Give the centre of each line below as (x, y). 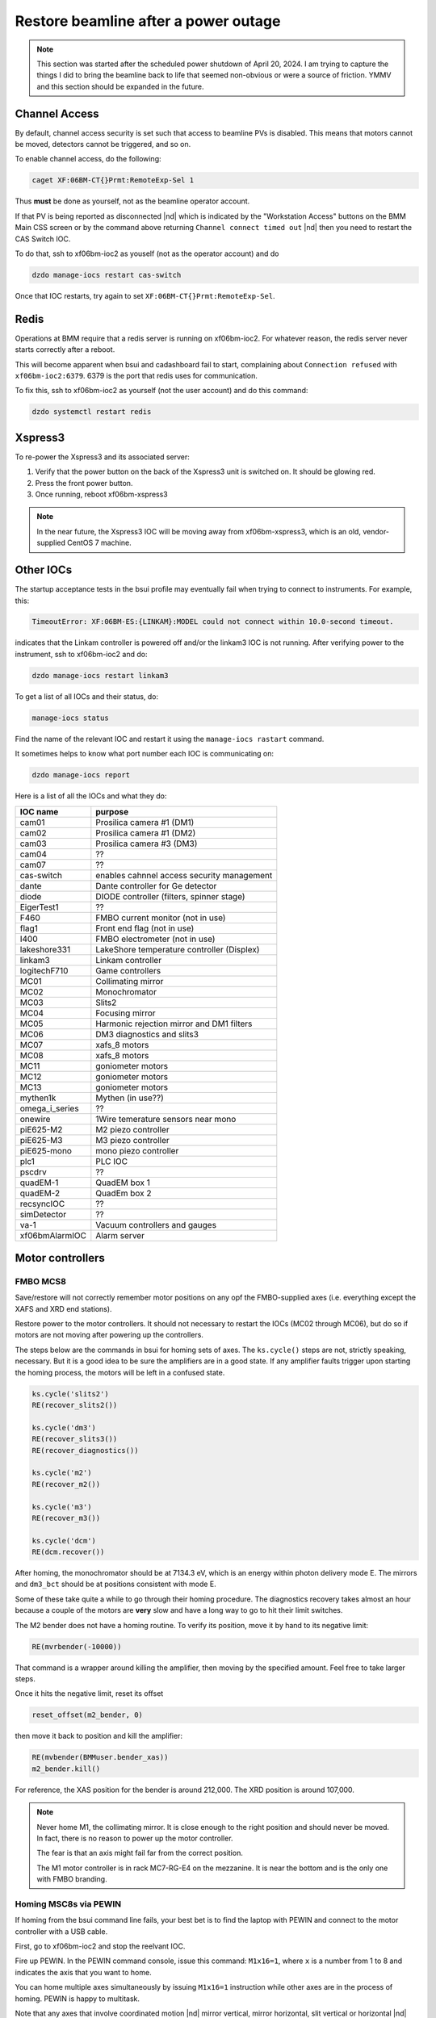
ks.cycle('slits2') (70, 1394)
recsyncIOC (42, 1204)
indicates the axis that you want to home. (84, 1972)
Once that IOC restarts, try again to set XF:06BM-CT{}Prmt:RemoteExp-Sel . (145, 295)
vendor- (376, 531)
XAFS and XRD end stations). (63, 1308)
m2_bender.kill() (66, 1769)
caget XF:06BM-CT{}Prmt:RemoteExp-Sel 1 (113, 180)
